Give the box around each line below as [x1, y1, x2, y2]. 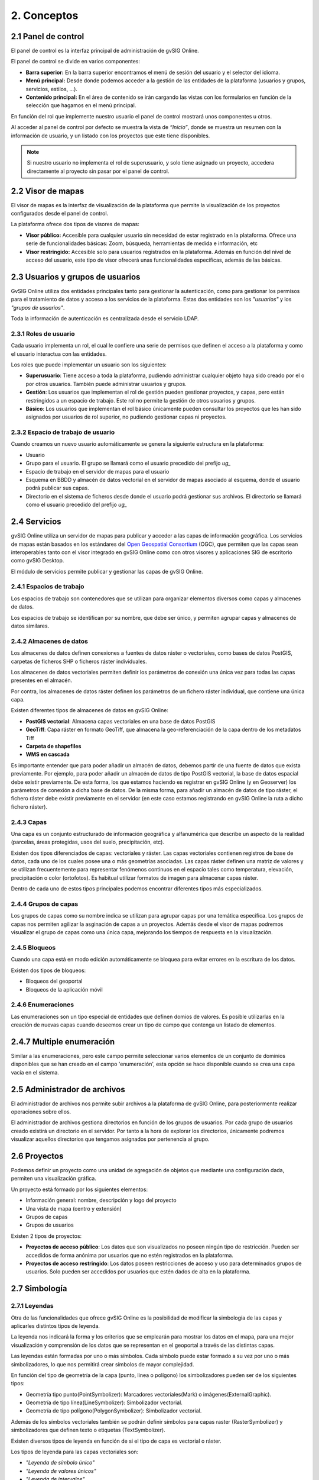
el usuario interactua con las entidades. [11, 350, 107, 358]
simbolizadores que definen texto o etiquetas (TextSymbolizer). [11, 1427, 165, 1434]
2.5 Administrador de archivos [11, 1084, 125, 1095]
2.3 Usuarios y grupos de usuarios [11, 272, 141, 282]
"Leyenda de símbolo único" [25, 1459, 95, 1466]
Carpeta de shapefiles [25, 743, 82, 750]
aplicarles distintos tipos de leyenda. [11, 1322, 100, 1329]
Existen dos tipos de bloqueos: [11, 967, 86, 974]
